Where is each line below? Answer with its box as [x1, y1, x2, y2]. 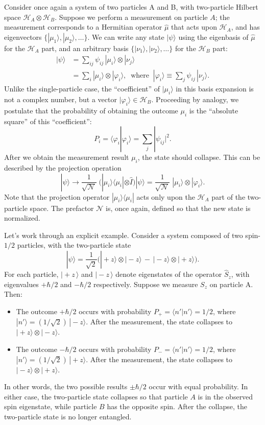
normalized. [4, 212, 40, 223]
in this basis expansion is [176, 83, 254, 94]
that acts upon [171, 21, 217, 32]
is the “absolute [189, 105, 238, 115]
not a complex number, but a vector [4, 94, 117, 105]
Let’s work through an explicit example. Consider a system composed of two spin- [4, 229, 261, 240]
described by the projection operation [4, 162, 122, 173]
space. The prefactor [30, 202, 94, 213]
